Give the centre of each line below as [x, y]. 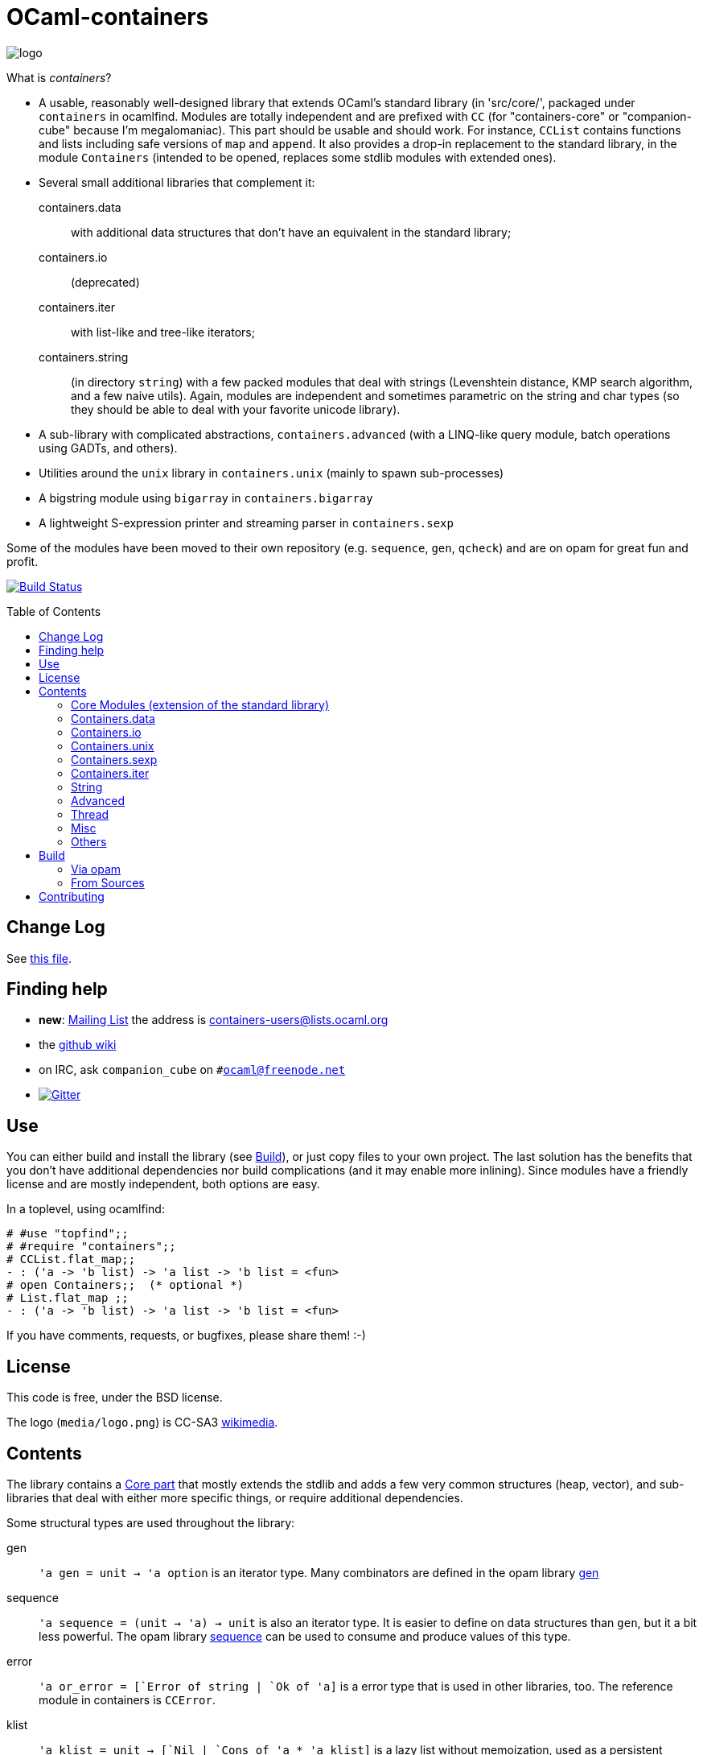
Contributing [72, 896]
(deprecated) [105, 282]
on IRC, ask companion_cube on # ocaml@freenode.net [192, 1070]
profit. [23, 561]
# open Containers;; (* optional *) [125, 1285]
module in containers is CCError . [127, 1699]
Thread [90, 814]
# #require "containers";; [91, 1247]
